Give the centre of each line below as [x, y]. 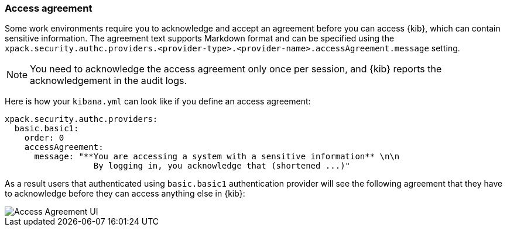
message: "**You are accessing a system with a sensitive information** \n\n [217, 157]
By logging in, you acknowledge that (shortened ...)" [222, 166]
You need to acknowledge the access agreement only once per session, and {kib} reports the [236, 69]
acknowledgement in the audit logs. [109, 81]
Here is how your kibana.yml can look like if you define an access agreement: [158, 101]
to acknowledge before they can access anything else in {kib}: [125, 194]
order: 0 [44, 138]
